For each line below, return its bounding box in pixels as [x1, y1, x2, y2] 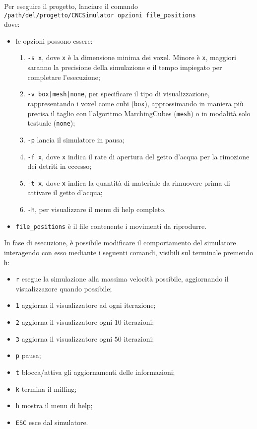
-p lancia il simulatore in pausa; [27, 134, 125, 144]
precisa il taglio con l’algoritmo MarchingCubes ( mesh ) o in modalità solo [27, 108, 251, 118]
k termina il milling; [15, 383, 77, 394]
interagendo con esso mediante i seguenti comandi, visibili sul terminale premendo [4, 247, 254, 257]
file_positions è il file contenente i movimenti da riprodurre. [15, 220, 207, 231]
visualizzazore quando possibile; [15, 283, 112, 293]
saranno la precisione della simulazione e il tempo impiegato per [27, 62, 222, 72]
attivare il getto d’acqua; [27, 187, 103, 198]
